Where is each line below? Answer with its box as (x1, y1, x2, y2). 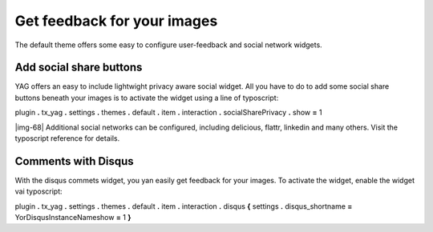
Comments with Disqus (14, 154, 134, 168)
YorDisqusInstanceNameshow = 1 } (14, 213, 132, 222)
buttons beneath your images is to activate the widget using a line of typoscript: (14, 93, 279, 102)
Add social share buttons (14, 61, 143, 74)
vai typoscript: (14, 186, 63, 196)
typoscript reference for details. (14, 134, 120, 143)
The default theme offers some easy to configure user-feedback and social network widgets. (14, 40, 322, 50)
